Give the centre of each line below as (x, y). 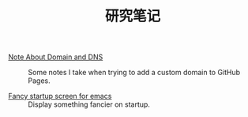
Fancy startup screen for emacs (60, 96)
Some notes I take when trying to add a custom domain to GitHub (134, 73)
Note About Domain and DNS (56, 57)
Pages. (39, 81)
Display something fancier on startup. (89, 104)
